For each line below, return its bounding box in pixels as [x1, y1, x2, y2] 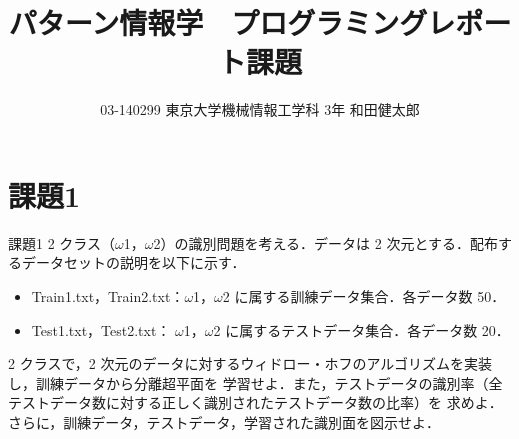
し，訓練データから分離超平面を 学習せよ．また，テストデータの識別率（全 [8, 372, 503, 393]
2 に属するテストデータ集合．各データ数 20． [213, 319, 510, 340]
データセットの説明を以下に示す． [21, 252, 246, 273]
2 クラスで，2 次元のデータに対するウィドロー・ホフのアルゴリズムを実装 [8, 353, 493, 374]
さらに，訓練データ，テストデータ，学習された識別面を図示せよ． [8, 412, 440, 432]
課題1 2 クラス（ [8, 232, 116, 253]
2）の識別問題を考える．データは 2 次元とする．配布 [153, 232, 498, 253]
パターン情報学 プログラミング [8, 2, 428, 43]
